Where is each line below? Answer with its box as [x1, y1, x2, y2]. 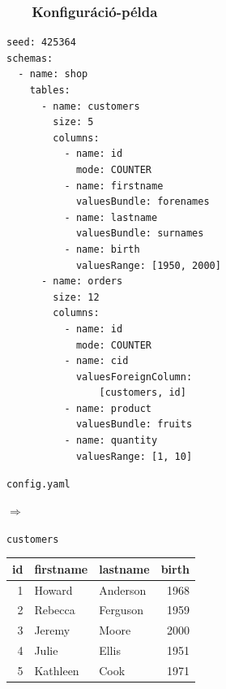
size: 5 [53, 116, 94, 128]
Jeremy [34, 622, 70, 639]
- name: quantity [64, 435, 158, 447]
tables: [29, 84, 70, 96]
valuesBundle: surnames [75, 227, 204, 240]
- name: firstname [64, 180, 164, 192]
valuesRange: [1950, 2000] [75, 259, 221, 271]
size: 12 [53, 291, 100, 303]
